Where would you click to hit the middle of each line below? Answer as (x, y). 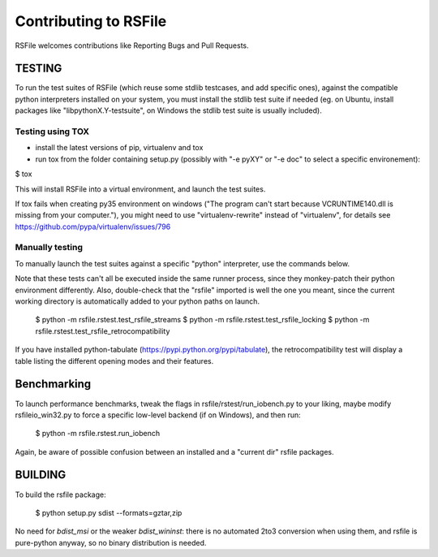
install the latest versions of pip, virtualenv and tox (119, 148)
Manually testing (49, 248)
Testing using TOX (52, 132)
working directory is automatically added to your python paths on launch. (137, 301)
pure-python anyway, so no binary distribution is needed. (111, 542)
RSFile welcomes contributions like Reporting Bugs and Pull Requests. (132, 45)
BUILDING (41, 475)
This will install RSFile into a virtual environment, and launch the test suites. (140, 189)
